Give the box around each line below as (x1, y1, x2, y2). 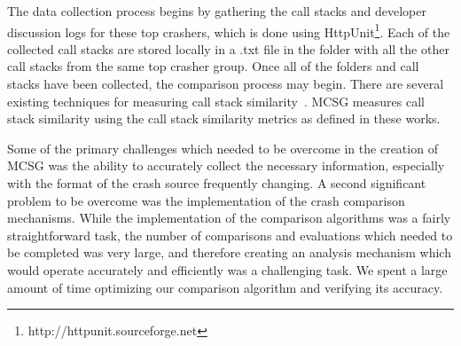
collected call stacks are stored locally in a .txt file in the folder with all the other (7, 39, 449, 58)
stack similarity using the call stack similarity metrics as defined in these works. (7, 109, 441, 128)
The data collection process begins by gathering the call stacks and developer (7, 2, 426, 20)
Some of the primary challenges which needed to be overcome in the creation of (7, 138, 438, 157)
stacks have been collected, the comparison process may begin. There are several (7, 75, 444, 93)
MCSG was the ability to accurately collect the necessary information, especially (7, 156, 445, 175)
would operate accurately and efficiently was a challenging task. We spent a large (7, 260, 448, 279)
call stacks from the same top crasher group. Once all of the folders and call (7, 57, 419, 75)
